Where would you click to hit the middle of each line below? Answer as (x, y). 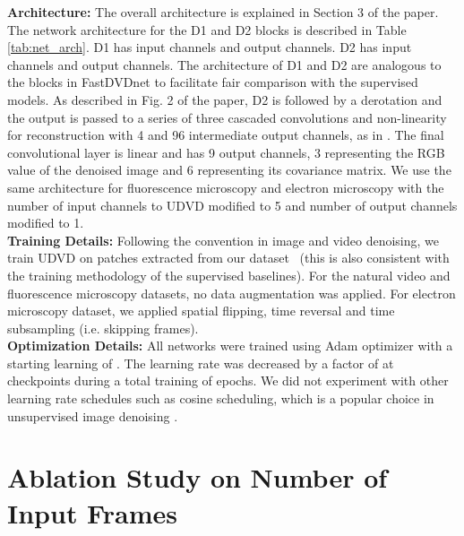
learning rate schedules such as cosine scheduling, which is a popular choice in (221, 398)
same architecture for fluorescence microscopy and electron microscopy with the (226, 187)
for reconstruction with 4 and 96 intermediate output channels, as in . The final (226, 135)
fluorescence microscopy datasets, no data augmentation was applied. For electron (232, 293)
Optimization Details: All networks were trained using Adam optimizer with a (230, 346)
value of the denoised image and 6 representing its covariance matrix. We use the (229, 170)
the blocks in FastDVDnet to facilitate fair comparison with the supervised (213, 82)
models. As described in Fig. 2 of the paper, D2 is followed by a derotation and (225, 99)
